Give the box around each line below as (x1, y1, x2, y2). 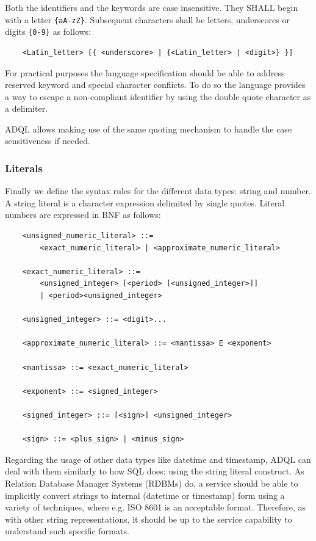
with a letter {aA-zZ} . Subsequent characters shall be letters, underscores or (5, 13, 290, 26)
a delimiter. (5, 102, 48, 115)
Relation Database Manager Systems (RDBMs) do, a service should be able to (5, 476, 298, 489)
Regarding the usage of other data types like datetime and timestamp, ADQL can (5, 452, 311, 465)
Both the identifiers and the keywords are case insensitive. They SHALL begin (5, 1, 298, 13)
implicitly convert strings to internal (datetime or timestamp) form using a (5, 488, 285, 501)
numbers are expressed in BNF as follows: (5, 208, 161, 221)
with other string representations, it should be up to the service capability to (5, 512, 292, 525)
